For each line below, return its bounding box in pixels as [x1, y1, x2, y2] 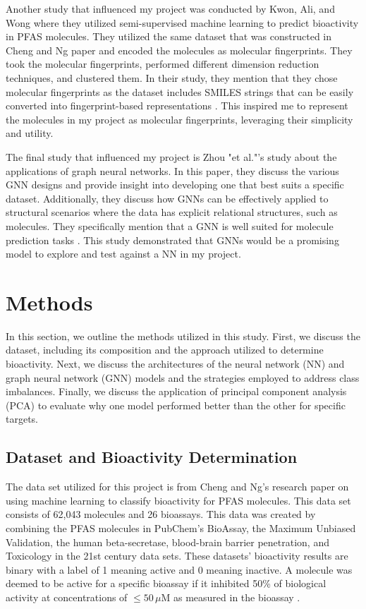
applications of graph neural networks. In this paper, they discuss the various [6, 163, 339, 178]
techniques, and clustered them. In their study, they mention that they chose [6, 70, 338, 85]
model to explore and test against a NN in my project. [6, 246, 241, 261]
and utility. [6, 126, 54, 140]
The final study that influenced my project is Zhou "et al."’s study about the [6, 149, 337, 164]
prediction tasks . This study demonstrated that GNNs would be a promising [6, 232, 339, 247]
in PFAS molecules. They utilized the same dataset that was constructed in [6, 29, 331, 44]
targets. [6, 411, 39, 426]
